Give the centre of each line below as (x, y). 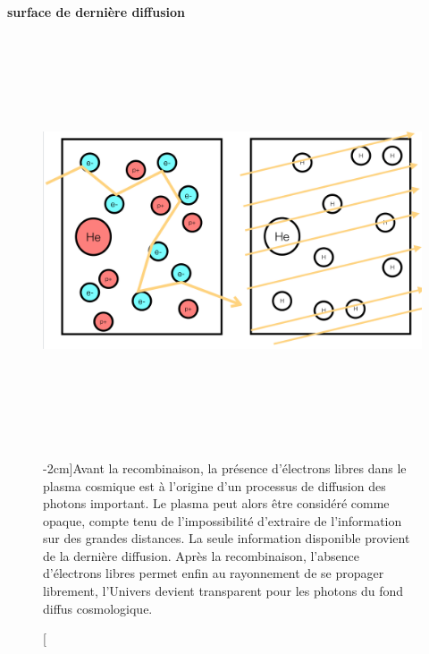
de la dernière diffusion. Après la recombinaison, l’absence (201, 555)
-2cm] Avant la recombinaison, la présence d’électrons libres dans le (225, 467)
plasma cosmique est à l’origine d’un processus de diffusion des (214, 485)
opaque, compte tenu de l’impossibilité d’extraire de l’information (223, 520)
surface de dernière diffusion (96, 11)
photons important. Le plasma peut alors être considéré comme (216, 503)
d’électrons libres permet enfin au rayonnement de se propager (214, 573)
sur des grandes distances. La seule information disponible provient (227, 538)
